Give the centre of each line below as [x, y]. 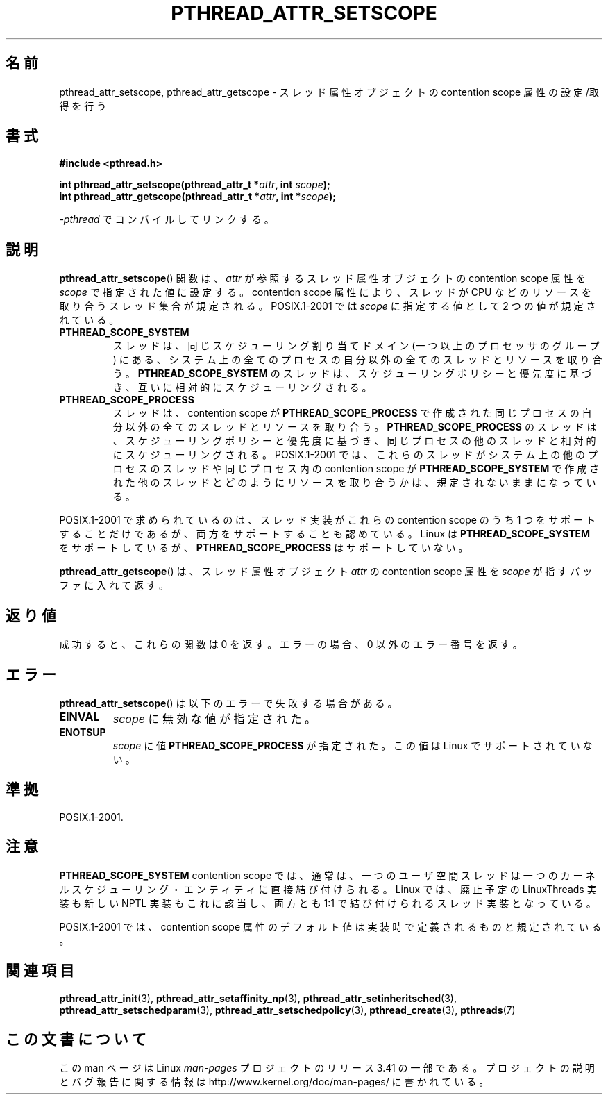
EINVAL [79, 716]
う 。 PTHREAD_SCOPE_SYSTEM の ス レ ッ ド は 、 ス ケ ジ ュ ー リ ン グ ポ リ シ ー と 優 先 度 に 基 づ [352, 374]
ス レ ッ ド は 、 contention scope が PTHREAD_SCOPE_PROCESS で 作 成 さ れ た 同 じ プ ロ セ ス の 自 [352, 413]
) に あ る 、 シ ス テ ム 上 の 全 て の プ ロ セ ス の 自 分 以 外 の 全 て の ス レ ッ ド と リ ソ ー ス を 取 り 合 [357, 360]
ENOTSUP [83, 732]
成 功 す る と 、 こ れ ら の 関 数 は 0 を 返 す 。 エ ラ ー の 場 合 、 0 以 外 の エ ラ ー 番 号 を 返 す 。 [291, 644]
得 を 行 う [83, 106]
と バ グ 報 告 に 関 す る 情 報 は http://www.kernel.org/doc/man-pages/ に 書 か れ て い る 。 [274, 1082]
